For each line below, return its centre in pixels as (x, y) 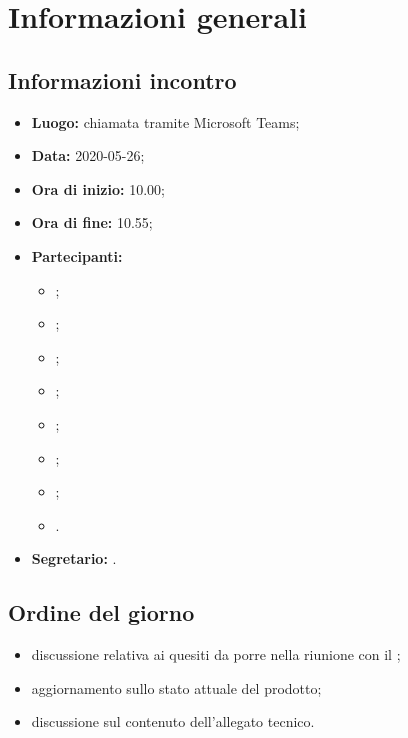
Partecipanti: (77, 255)
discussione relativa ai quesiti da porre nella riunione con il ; (216, 654)
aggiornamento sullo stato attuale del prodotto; (176, 687)
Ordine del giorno (101, 612)
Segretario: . (74, 558)
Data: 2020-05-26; (88, 155)
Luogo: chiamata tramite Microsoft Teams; (165, 121)
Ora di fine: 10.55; (92, 222)
